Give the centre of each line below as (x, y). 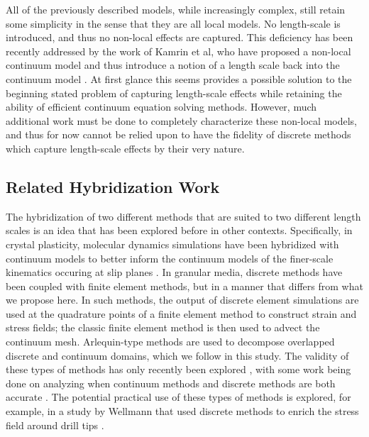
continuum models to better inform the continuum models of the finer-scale (170, 258)
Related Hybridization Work (113, 186)
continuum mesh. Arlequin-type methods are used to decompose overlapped (170, 342)
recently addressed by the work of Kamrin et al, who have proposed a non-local (178, 51)
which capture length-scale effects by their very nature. (125, 148)
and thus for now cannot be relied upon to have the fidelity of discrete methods (178, 134)
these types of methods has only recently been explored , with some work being (178, 369)
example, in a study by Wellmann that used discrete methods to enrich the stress (182, 411)
